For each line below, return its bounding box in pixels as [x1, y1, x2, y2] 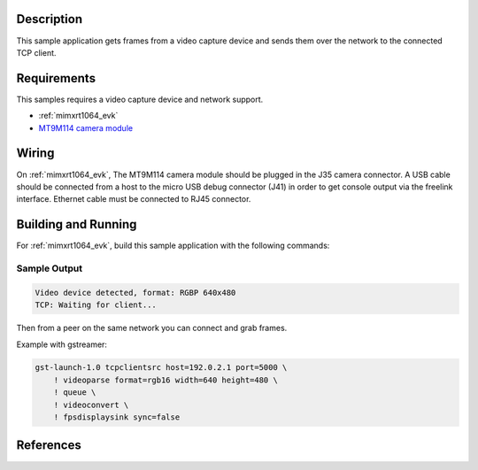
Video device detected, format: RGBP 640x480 [35, 288, 236, 297]
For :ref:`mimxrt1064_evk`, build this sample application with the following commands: [16, 240, 330, 251]
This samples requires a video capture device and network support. [16, 94, 264, 104]
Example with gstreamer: [16, 339, 108, 350]
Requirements [16, 71, 96, 86]
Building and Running [16, 217, 137, 232]
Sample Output [16, 262, 83, 274]
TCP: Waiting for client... [35, 300, 157, 310]
